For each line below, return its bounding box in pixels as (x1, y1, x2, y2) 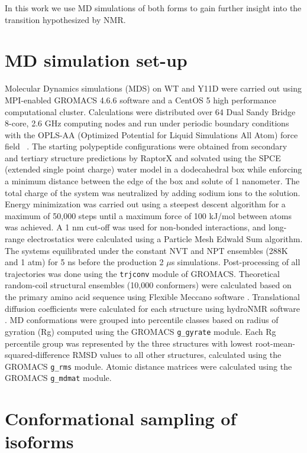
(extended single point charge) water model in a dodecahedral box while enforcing (5, 163, 302, 175)
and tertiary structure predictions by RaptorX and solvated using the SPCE (5, 151, 281, 164)
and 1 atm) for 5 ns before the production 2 (5, 256, 164, 268)
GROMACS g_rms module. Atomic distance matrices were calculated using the (5, 360, 292, 372)
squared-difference (5, 348, 70, 361)
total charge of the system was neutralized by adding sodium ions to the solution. (5, 186, 300, 198)
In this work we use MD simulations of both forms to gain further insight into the (5, 2, 302, 14)
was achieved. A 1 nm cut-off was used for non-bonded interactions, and (5, 221, 266, 233)
